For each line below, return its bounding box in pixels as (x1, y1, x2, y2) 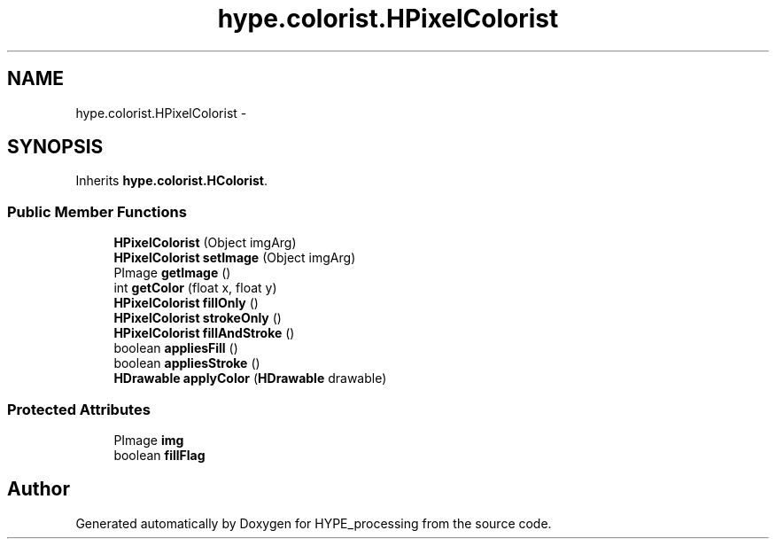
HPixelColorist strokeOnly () (113, 310, 282, 326)
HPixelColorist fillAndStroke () (113, 325, 295, 341)
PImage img (113, 432, 184, 448)
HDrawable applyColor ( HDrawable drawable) (113, 370, 387, 386)
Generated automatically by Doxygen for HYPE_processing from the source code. (75, 515, 552, 531)
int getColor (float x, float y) (113, 280, 277, 296)
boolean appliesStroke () (113, 355, 260, 371)
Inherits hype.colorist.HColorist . (75, 173, 268, 189)
